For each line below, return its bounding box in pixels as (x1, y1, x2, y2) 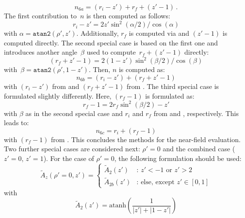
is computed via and (129, 28, 190, 38)
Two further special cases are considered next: (4, 144, 140, 154)
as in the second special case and (25, 108, 123, 118)
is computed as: (118, 64, 165, 74)
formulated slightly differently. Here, (4, 90, 112, 101)
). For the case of (43, 153, 94, 163)
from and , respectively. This (153, 108, 239, 118)
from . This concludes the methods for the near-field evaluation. (51, 134, 241, 144)
